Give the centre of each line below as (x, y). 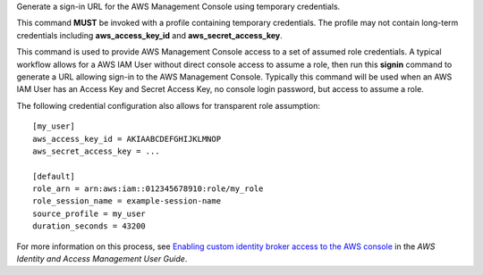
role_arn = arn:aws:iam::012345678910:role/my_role (148, 189)
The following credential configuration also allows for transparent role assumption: (169, 105)
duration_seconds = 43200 (89, 226)
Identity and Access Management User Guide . (102, 259)
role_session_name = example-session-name (127, 201)
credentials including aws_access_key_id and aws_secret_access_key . (150, 35)
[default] (54, 176)
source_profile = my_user (89, 213)
